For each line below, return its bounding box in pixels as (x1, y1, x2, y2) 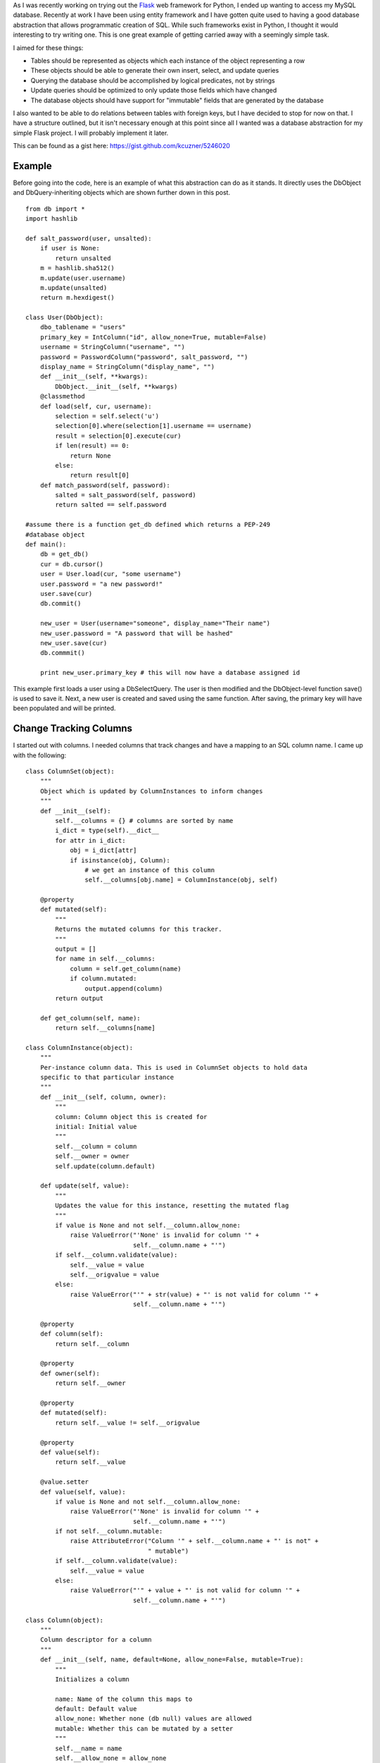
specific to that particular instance (39, 1073, 175, 1082)
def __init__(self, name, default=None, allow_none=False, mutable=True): (39, 1656, 304, 1664)
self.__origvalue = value (70, 1270, 160, 1279)
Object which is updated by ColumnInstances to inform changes (39, 787, 263, 795)
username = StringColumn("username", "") (39, 343, 186, 351)
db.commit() (39, 599, 82, 608)
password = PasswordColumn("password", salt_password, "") (39, 353, 248, 361)
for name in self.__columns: (55, 955, 156, 963)
